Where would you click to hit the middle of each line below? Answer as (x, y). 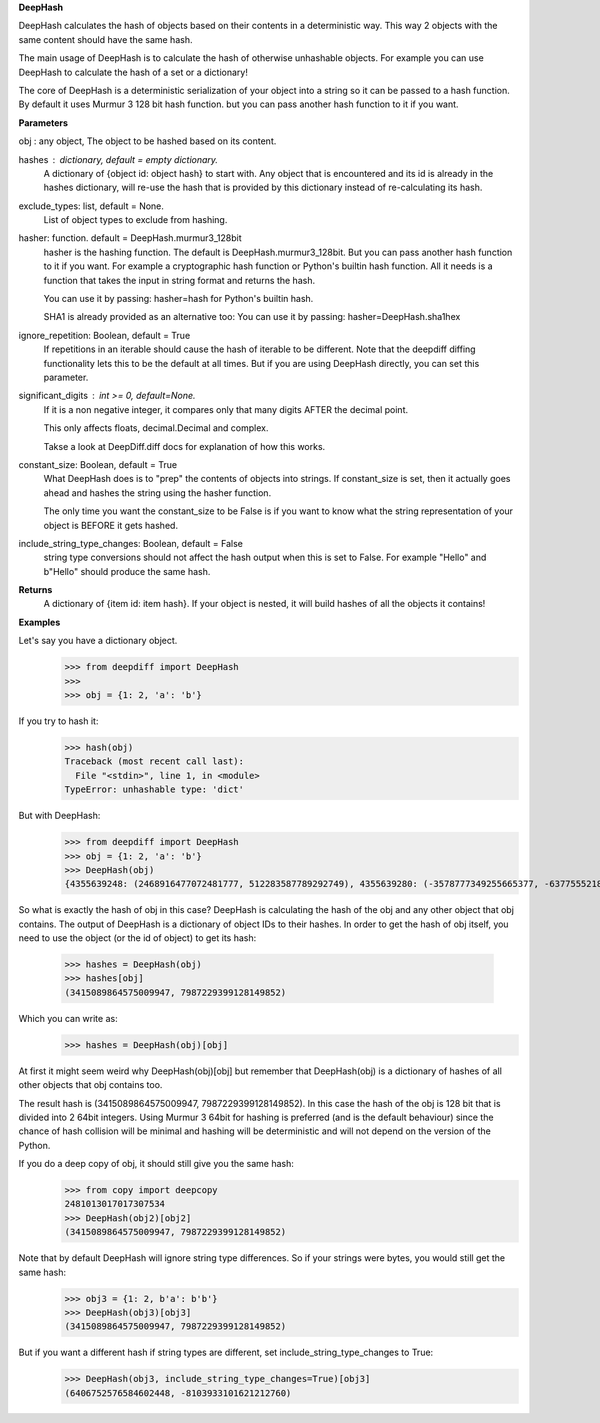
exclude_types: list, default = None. (91, 206)
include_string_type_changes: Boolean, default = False (131, 543)
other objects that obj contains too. (90, 1085)
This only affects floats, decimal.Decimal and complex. (156, 428)
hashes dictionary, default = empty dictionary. (118, 159)
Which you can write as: (68, 1018)
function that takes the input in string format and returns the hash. (179, 280)
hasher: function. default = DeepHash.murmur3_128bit (130, 238)
